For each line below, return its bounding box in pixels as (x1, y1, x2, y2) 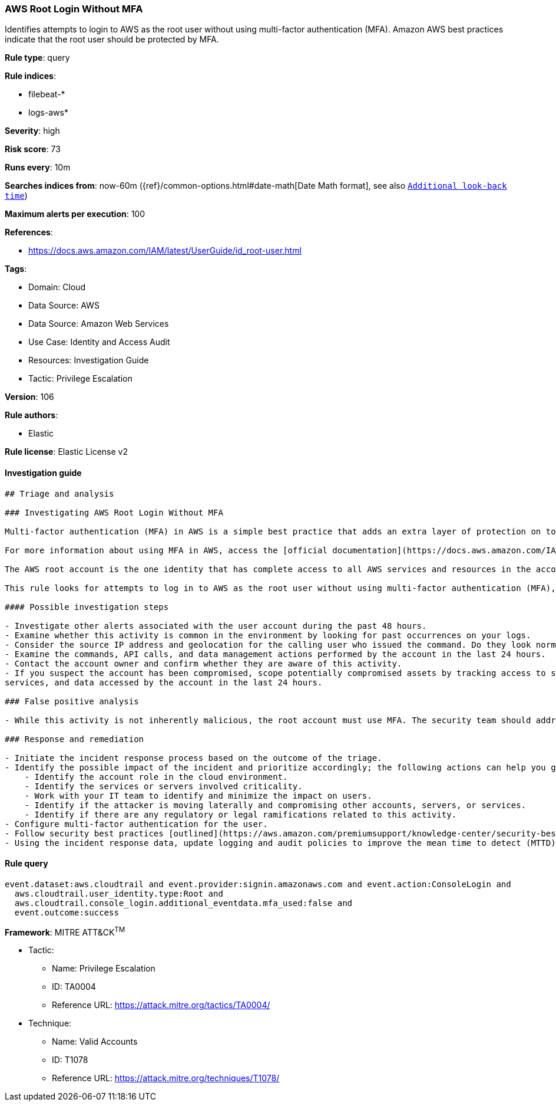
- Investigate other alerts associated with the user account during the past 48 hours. (5, 621, 427, 631)
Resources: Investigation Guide (28, 355, 149, 366)
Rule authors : (5, 410, 58, 421)
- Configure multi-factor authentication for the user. (5, 819, 268, 829)
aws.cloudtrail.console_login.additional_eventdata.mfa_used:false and (14, 898, 353, 908)
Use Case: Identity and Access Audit (28, 337, 170, 347)
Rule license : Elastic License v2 (5, 447, 128, 457)
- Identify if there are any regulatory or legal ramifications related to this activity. (24, 809, 457, 819)
